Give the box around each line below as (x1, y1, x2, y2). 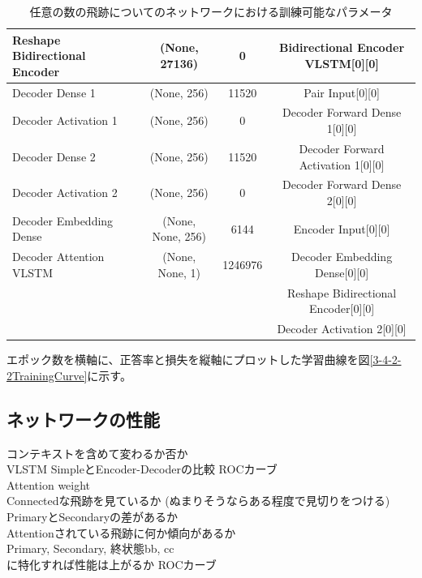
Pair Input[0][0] (304, 83, 380, 101)
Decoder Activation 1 (12, 112, 118, 129)
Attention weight (6, 476, 91, 493)
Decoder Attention (12, 248, 105, 265)
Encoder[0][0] (309, 300, 375, 317)
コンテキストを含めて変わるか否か (6, 444, 188, 461)
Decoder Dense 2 (12, 148, 96, 165)
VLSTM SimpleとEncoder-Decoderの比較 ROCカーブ (6, 460, 278, 477)
